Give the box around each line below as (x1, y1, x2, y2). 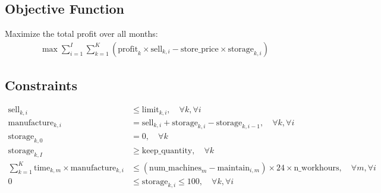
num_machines (149, 163, 202, 172)
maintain (217, 163, 250, 172)
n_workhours (294, 163, 339, 172)
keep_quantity (141, 147, 193, 156)
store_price (180, 45, 219, 53)
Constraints (5, 76, 77, 94)
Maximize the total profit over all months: (5, 27, 158, 40)
